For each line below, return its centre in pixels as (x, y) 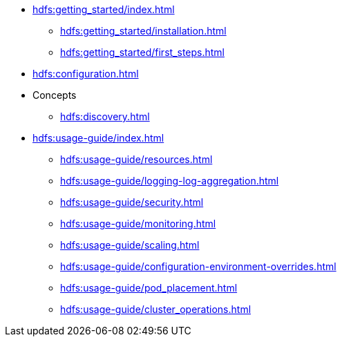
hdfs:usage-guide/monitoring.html (138, 224)
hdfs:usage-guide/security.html (132, 202)
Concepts (55, 95)
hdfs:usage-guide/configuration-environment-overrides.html (198, 266)
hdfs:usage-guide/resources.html (136, 159)
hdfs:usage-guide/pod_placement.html (149, 288)
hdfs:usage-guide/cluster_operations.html (156, 309)
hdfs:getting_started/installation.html (143, 31)
